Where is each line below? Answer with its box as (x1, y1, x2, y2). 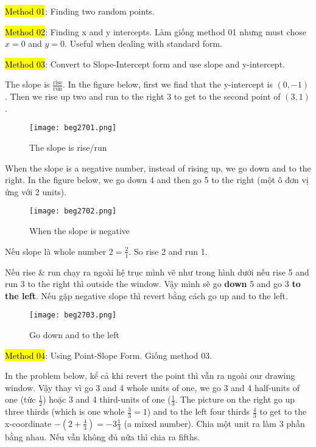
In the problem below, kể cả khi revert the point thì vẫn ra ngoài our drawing (5, 369, 295, 382)
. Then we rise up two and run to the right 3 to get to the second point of (5, 90, 281, 103)
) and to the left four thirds (147, 405, 250, 418)
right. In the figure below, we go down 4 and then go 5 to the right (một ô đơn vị (5, 173, 309, 186)
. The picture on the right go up (175, 393, 295, 406)
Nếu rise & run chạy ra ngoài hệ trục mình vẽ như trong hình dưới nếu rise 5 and (5, 265, 309, 278)
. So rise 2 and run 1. (128, 244, 208, 257)
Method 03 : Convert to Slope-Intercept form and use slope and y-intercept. (5, 57, 285, 70)
